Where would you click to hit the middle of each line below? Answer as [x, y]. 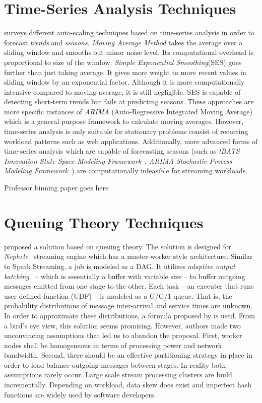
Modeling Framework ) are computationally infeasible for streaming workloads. [126, 171]
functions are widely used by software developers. [80, 394]
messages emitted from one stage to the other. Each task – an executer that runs [129, 286]
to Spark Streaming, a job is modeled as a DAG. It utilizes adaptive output [120, 266]
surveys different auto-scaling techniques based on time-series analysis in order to [129, 32]
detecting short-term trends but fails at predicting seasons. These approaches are [129, 102]
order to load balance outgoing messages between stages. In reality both [115, 364]
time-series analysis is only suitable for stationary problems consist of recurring [126, 131]
